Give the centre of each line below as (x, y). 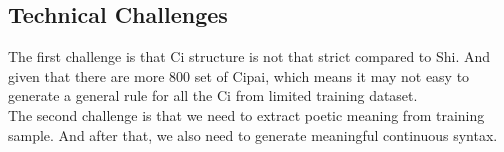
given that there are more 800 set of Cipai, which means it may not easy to (239, 75)
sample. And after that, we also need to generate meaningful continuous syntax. (253, 134)
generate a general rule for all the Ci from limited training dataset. (213, 95)
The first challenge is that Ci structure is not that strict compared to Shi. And (249, 56)
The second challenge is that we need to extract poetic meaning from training (246, 114)
